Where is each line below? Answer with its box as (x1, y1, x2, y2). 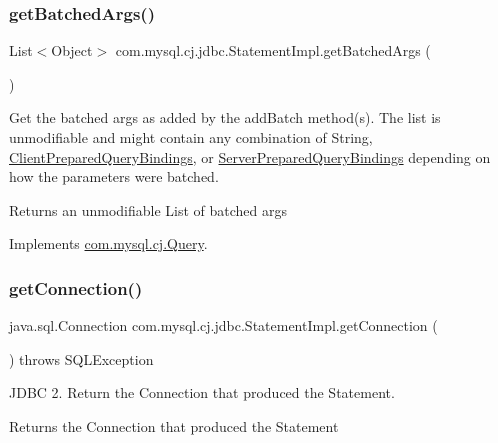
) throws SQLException (9, 348, 154, 369)
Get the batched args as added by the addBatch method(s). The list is (9, 107, 441, 128)
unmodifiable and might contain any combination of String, (9, 127, 373, 147)
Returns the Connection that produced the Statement (9, 415, 339, 436)
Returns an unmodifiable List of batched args (9, 199, 288, 220)
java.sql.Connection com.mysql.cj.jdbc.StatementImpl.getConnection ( (9, 315, 438, 336)
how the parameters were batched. (9, 166, 219, 187)
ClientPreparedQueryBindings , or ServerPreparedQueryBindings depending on (9, 146, 491, 167)
